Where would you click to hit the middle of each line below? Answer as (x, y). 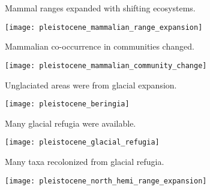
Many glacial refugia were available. (70, 123)
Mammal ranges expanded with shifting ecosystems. (100, 8)
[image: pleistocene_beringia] (67, 104)
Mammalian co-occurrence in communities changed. (100, 46)
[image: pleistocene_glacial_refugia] (82, 142)
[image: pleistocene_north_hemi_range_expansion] (106, 181)
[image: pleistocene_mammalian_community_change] (106, 65)
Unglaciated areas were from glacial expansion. (91, 85)
